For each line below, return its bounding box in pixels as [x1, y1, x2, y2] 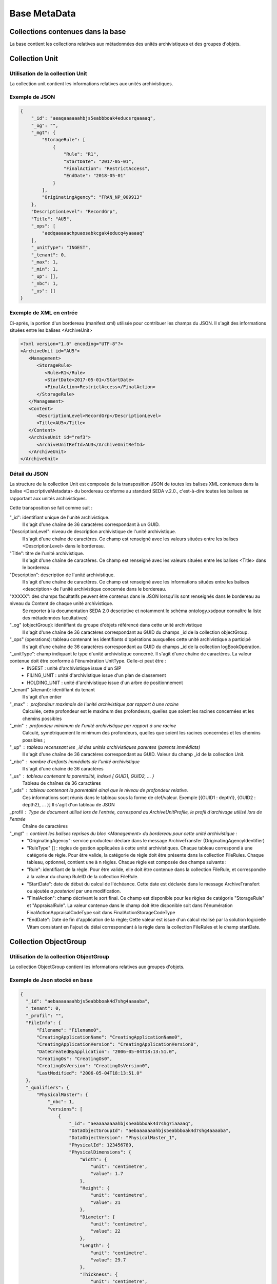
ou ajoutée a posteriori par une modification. [27, 888, 121, 894]
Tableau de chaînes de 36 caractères [22, 780, 101, 786]
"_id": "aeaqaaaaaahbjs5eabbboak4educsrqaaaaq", [31, 116, 156, 121]
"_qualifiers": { [26, 1084, 69, 1090]
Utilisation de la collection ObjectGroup [9, 953, 110, 960]
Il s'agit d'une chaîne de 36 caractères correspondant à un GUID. [22, 521, 160, 527]
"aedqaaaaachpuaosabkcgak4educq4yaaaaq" [42, 230, 145, 236]
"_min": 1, [31, 266, 58, 272]
